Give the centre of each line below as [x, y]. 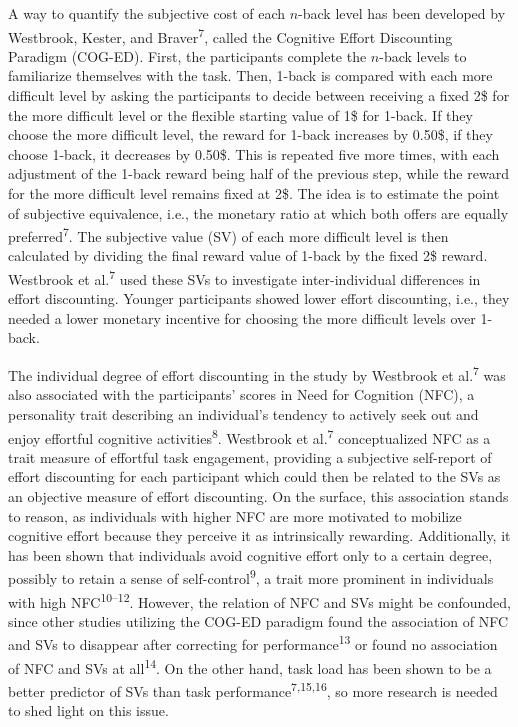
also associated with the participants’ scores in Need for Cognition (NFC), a [241, 394]
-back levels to [423, 55]
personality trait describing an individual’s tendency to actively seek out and [243, 413]
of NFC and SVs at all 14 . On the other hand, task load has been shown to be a [250, 666]
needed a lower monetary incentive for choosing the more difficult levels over [242, 317]
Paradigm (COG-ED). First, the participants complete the [187, 55]
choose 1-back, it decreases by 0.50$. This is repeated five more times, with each [254, 153]
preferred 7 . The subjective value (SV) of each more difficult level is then [228, 234]
